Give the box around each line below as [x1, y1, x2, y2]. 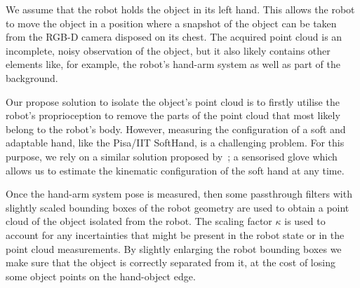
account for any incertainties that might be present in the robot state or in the [6, 227, 345, 242]
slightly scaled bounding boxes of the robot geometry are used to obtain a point [6, 200, 349, 214]
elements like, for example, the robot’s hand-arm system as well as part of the [6, 57, 340, 71]
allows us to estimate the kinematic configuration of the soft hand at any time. [6, 163, 345, 177]
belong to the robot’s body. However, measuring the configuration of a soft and [6, 121, 346, 136]
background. [6, 70, 58, 85]
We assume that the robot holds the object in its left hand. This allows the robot [6, 2, 355, 16]
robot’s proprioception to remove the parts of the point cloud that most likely [6, 108, 340, 123]
